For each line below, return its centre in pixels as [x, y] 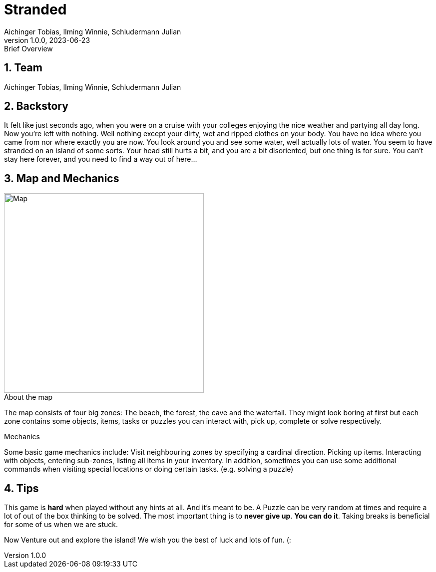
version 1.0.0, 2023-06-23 [47, 40]
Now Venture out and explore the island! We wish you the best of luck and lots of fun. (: [148, 540]
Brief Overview [28, 48]
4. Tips [21, 488]
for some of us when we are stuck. [61, 525]
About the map [28, 397]
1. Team [23, 68]
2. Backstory [36, 106]
